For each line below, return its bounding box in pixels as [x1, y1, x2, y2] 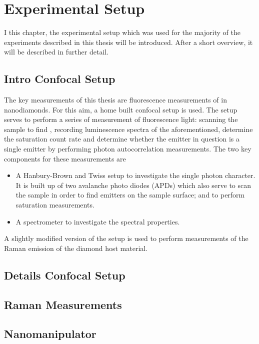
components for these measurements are [4, 153, 126, 163]
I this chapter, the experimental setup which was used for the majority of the [4, 27, 240, 37]
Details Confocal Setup [4, 267, 125, 282]
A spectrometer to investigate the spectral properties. [15, 216, 180, 226]
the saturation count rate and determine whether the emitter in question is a [4, 133, 239, 144]
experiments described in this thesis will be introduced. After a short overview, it [4, 36, 253, 47]
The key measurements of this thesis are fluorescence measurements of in [4, 94, 227, 105]
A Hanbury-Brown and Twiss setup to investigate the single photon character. [15, 170, 255, 180]
